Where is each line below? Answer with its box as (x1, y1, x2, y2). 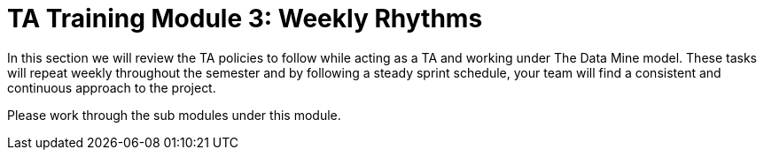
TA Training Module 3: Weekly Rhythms (7, 4, 483, 34)
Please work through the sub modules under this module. (7, 107, 341, 123)
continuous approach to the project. (7, 79, 216, 95)
